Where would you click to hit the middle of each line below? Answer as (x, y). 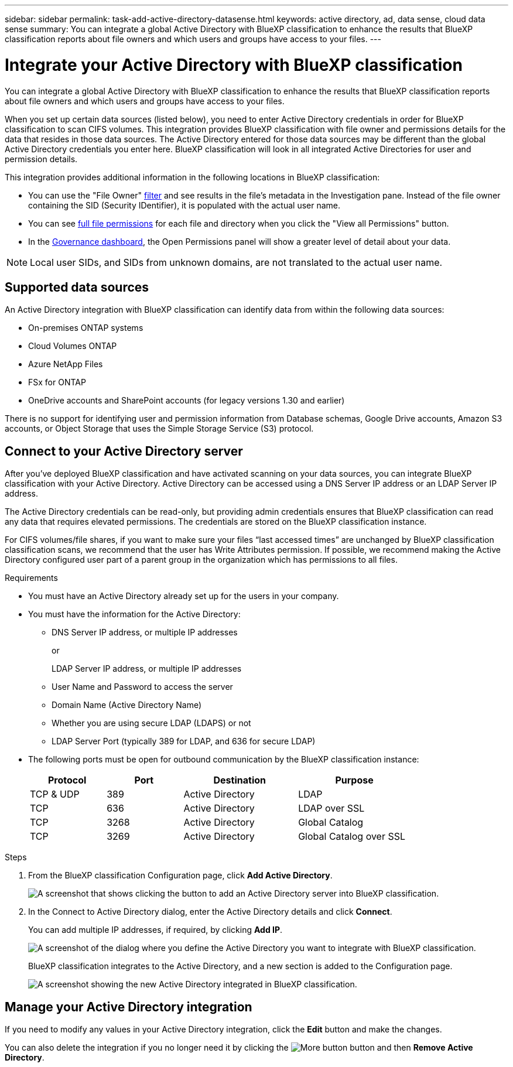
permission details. (41, 159)
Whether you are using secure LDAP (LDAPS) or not (151, 723)
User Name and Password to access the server (142, 687)
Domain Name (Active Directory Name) (127, 705)
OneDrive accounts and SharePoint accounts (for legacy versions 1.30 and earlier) (187, 401)
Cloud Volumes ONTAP (73, 346)
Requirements (31, 578)
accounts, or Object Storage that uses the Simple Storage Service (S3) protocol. (159, 429)
